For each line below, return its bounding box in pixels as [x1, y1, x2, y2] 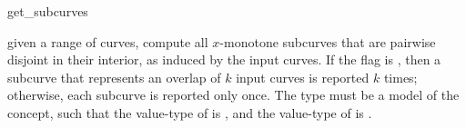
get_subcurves [7, 2, 88, 20]
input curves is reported [236, 67, 370, 86]
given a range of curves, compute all [7, 32, 208, 51]
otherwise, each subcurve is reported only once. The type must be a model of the [7, 85, 460, 104]
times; [383, 67, 418, 86]
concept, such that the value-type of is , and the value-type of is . [7, 103, 372, 122]
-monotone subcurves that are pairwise [219, 32, 436, 51]
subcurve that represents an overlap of [7, 67, 221, 86]
